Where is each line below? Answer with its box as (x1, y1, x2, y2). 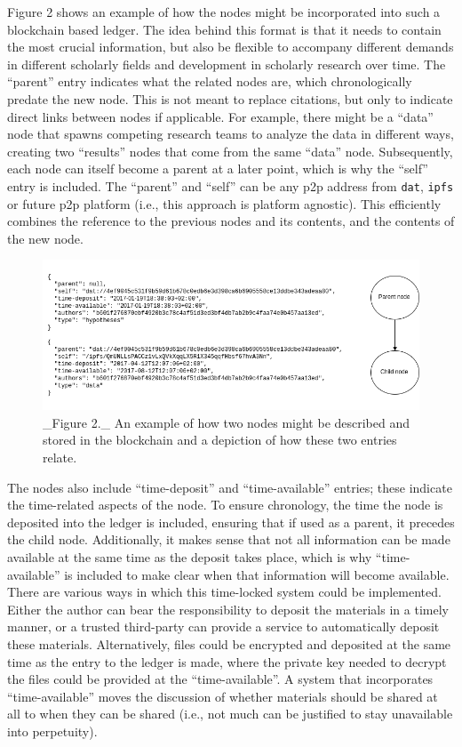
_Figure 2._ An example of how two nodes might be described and (43, 413, 410, 431)
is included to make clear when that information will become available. (64, 565, 450, 583)
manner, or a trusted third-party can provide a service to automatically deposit (7, 617, 440, 636)
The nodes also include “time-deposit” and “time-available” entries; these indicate (7, 478, 452, 496)
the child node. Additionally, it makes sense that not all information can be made (7, 530, 450, 549)
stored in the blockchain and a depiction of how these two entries (43, 430, 397, 449)
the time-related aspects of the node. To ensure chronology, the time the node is (7, 495, 443, 514)
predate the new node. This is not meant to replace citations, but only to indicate (7, 89, 453, 108)
